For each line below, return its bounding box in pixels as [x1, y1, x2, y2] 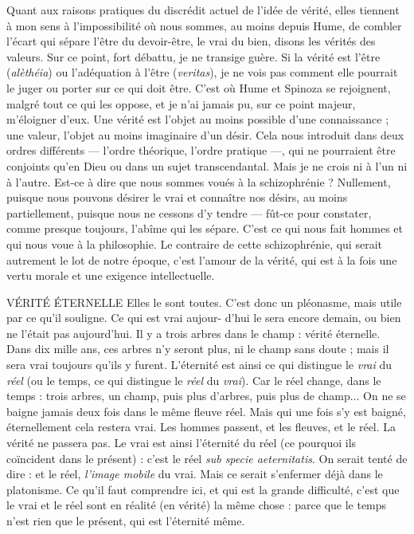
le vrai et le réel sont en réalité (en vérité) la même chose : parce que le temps [6, 497, 387, 513]
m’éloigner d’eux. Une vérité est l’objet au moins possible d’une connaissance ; [6, 111, 389, 128]
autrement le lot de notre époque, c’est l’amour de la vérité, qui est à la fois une [6, 251, 397, 268]
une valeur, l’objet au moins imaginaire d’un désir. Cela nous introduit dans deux [6, 126, 404, 143]
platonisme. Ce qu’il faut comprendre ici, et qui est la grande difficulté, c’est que [6, 481, 400, 497]
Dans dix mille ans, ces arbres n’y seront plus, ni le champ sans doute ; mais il [6, 340, 389, 357]
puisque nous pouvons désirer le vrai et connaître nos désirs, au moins [6, 189, 348, 206]
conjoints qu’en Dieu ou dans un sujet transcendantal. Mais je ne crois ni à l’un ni [6, 157, 408, 174]
